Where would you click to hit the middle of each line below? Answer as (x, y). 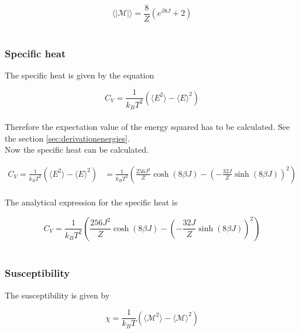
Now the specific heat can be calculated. (77, 150)
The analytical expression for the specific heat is (91, 202)
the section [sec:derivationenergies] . (67, 138)
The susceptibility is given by (57, 295)
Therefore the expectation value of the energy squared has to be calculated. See (147, 126)
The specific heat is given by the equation (80, 75)
